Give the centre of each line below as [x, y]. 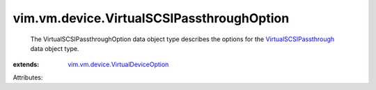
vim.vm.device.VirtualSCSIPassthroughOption [151, 18]
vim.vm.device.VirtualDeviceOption [118, 65]
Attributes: [28, 77]
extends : [26, 65]
